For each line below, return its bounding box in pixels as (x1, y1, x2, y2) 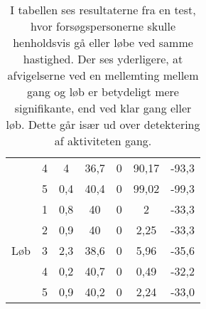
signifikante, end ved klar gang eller (14, 100, 192, 116)
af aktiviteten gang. (54, 132, 152, 149)
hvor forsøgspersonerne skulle (30, 18, 176, 34)
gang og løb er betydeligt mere (27, 83, 179, 100)
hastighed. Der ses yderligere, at (23, 51, 183, 67)
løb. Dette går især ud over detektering (6, 116, 200, 132)
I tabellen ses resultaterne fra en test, (10, 1, 196, 18)
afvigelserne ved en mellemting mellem (7, 67, 199, 83)
